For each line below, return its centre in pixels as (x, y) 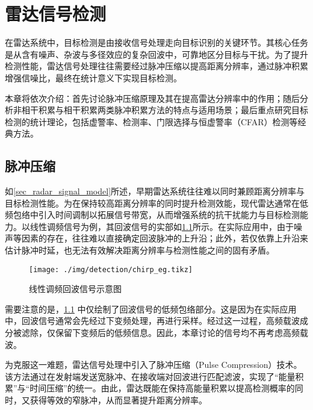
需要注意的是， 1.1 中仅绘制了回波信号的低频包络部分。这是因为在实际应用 (151, 309)
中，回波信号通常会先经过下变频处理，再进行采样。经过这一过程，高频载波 (152, 321)
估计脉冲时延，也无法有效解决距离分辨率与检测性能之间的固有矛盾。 (140, 250)
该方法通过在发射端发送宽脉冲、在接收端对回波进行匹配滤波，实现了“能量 (150, 376)
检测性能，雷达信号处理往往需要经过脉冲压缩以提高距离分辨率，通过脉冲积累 (156, 66)
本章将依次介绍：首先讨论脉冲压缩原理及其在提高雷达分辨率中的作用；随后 (152, 98)
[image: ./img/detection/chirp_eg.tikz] (111, 269)
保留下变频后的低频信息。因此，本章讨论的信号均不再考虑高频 (177, 333)
